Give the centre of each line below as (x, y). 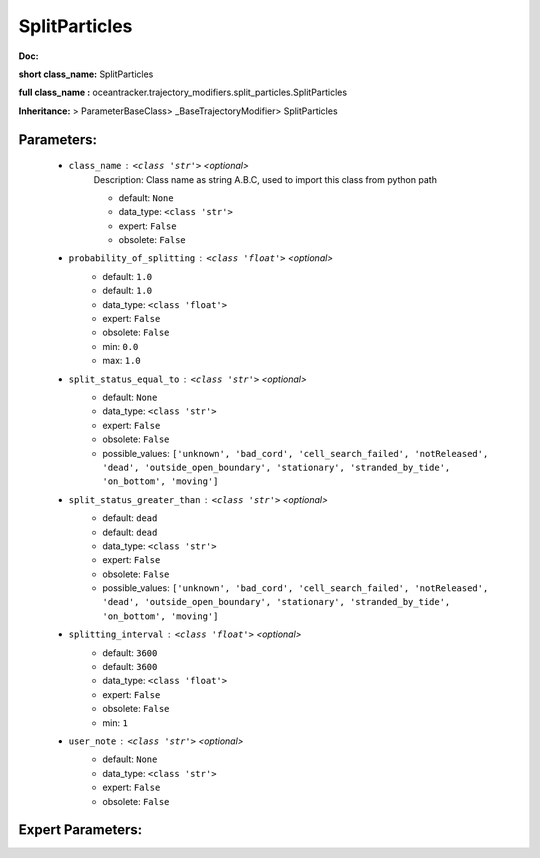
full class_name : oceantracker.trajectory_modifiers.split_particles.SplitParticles (183, 92)
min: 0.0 (120, 346)
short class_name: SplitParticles (86, 74)
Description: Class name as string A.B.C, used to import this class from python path (265, 179)
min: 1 (115, 722)
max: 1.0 (122, 361)
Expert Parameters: (80, 830)
